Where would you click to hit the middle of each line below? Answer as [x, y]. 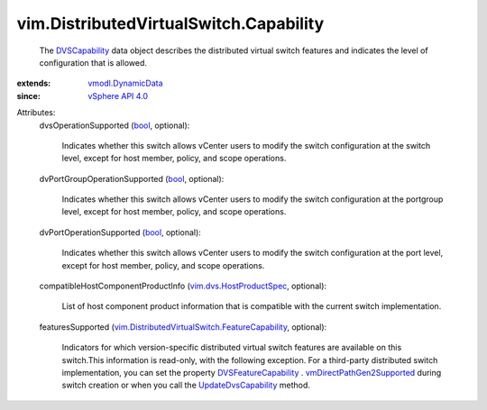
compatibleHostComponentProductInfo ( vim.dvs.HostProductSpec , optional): [183, 286]
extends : [34, 83]
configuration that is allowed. [93, 62]
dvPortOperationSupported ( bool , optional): [120, 232]
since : [28, 96]
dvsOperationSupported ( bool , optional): [115, 125]
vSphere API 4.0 [118, 96]
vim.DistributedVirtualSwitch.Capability [170, 23]
